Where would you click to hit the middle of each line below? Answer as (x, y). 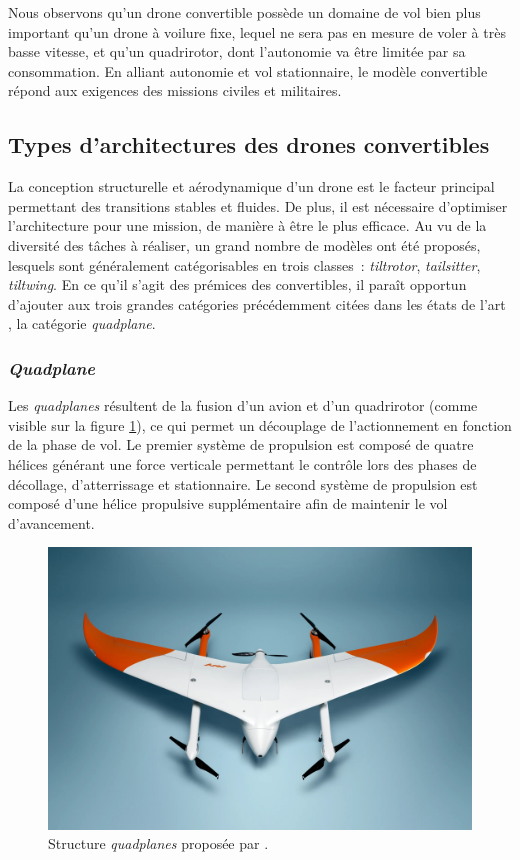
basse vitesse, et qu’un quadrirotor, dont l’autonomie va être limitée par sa (237, 51)
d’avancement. (51, 522)
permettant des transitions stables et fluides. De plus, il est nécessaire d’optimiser (258, 205)
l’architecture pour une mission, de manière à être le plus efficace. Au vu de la (247, 225)
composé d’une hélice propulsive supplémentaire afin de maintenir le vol (228, 503)
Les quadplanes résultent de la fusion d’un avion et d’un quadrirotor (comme (243, 405)
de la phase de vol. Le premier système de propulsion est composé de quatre (241, 444)
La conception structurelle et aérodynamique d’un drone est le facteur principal (251, 186)
